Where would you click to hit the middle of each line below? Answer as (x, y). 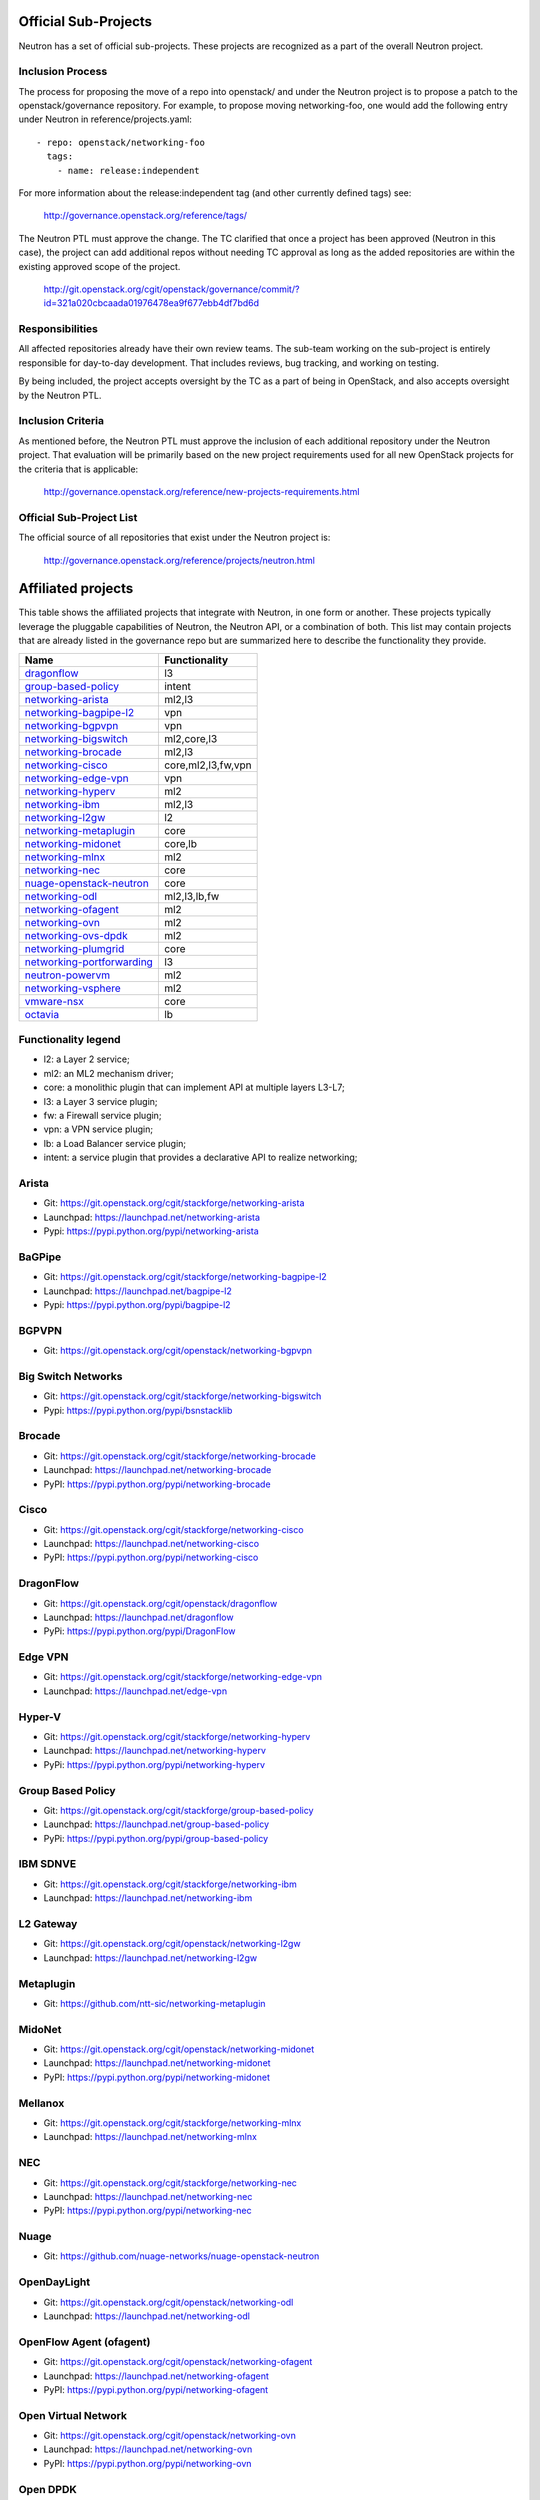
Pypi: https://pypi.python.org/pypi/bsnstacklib (138, 1410)
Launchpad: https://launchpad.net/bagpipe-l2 (137, 1291)
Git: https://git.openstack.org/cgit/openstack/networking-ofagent (178, 2362)
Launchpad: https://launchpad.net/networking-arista (151, 1217)
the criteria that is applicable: (78, 469)
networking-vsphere (73, 988)
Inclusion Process (63, 72)
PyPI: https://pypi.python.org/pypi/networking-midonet (156, 2077)
